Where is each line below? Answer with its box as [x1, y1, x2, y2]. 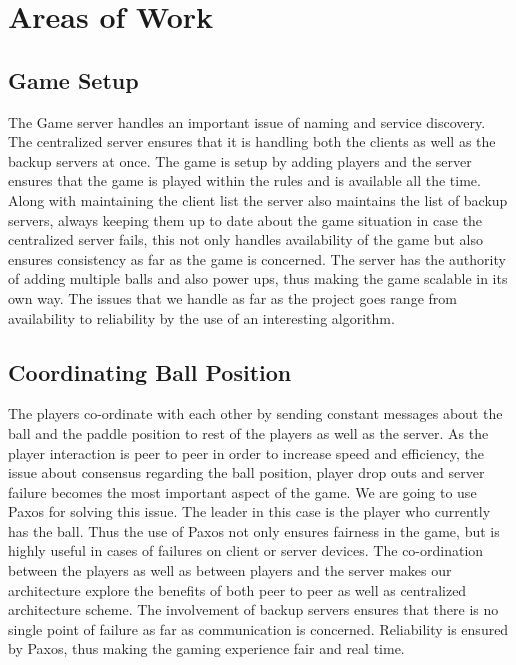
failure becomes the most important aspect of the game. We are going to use [8, 481, 477, 502]
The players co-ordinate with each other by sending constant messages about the [8, 403, 503, 424]
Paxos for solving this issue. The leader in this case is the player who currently [8, 501, 491, 522]
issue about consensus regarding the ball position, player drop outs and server [8, 462, 485, 483]
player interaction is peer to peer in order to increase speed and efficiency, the [8, 442, 485, 463]
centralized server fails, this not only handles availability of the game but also [8, 229, 483, 250]
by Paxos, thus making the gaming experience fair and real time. [8, 638, 405, 659]
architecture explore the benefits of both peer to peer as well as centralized [8, 579, 467, 600]
